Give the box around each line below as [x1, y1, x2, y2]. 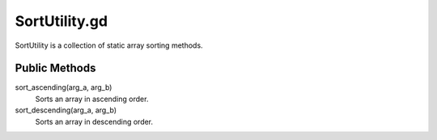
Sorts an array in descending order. [35, 117, 154, 126]
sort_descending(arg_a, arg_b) [15, 105, 117, 115]
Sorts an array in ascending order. [35, 94, 149, 104]
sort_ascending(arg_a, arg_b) [15, 83, 112, 92]
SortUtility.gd [15, 12, 108, 30]
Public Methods [15, 62, 96, 75]
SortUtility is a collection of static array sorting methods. [15, 40, 203, 50]
